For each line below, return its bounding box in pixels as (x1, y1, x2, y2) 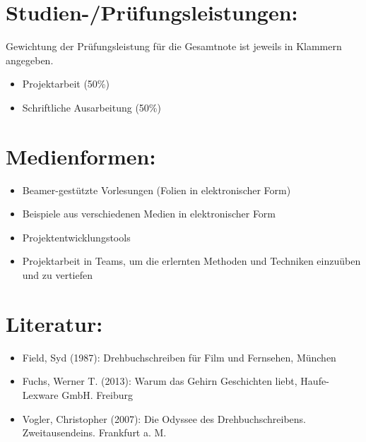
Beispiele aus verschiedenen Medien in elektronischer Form (22, 206, 276, 221)
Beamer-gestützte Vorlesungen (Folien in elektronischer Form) (22, 182, 291, 197)
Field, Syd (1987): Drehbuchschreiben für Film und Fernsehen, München (22, 350, 336, 364)
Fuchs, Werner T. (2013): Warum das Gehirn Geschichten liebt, (22, 374, 297, 388)
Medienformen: (6, 141, 156, 170)
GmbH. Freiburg (61, 387, 133, 402)
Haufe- (300, 374, 329, 388)
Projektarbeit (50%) (22, 76, 110, 91)
